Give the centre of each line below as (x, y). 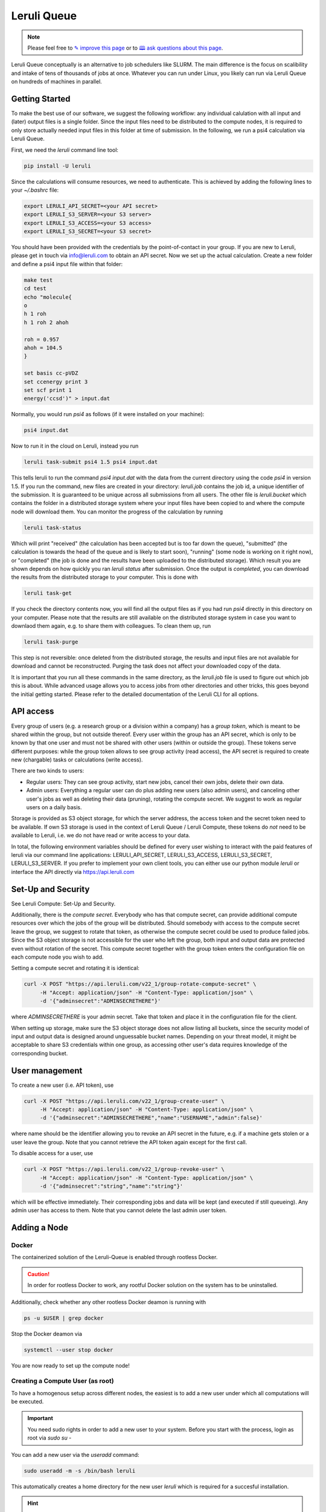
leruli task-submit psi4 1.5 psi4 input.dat (91, 462)
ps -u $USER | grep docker (64, 1318)
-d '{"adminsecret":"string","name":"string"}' (111, 1186)
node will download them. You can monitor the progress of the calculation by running (117, 512)
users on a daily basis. (54, 807)
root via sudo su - (50, 1438)
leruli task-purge (51, 642)
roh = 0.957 (42, 339)
